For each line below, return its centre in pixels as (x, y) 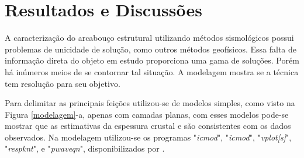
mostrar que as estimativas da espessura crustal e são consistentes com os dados (148, 126)
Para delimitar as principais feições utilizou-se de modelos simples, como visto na (150, 103)
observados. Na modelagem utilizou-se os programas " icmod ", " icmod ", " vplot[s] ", (148, 137)
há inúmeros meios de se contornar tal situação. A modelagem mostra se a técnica (152, 71)
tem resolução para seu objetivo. (63, 83)
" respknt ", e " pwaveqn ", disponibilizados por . (85, 148)
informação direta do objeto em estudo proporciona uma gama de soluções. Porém (152, 60)
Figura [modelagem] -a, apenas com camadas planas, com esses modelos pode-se (147, 114)
